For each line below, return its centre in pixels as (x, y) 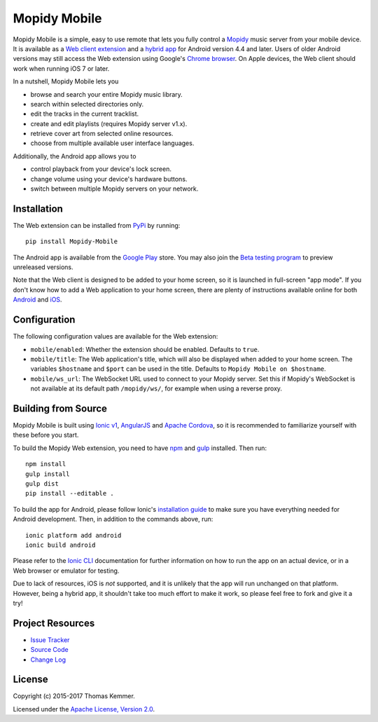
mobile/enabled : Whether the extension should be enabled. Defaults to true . (145, 349)
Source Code (50, 650)
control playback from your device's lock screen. (101, 169)
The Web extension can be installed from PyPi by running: (97, 225)
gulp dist (42, 483)
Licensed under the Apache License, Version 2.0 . (84, 709)
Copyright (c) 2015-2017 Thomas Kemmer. (74, 696)
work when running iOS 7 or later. (61, 68)
